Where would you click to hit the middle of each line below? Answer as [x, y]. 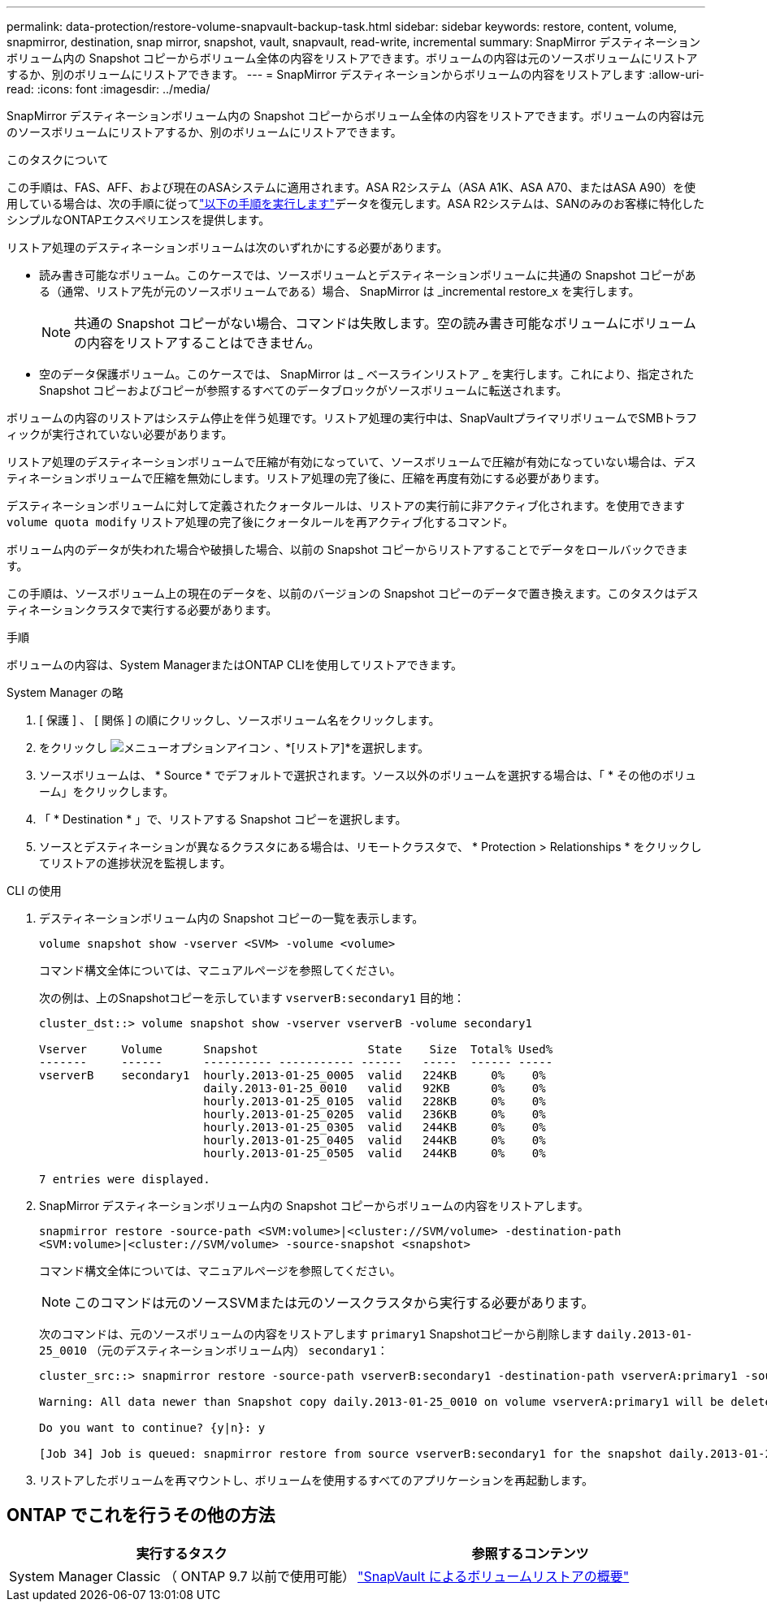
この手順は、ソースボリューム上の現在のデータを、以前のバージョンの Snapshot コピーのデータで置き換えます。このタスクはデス [353, 593]
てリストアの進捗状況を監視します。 [135, 863]
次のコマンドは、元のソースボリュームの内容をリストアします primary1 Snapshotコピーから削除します [316, 1334]
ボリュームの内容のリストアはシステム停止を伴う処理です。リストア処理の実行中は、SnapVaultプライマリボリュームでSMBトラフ [352, 418]
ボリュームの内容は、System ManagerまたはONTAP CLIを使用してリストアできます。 [235, 665]
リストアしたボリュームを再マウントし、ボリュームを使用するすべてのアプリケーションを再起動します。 [316, 1480]
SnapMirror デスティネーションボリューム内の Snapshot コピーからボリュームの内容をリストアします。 [314, 1206]
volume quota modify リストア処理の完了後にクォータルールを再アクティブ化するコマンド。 [260, 522]
